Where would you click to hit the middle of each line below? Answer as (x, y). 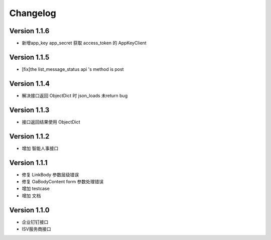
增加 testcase (36, 189)
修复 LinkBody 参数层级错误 (50, 174)
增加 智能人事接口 (40, 148)
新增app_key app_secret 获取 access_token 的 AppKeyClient (84, 43)
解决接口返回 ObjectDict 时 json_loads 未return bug (75, 95)
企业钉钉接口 (35, 222)
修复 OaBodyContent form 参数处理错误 (63, 181)
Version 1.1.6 (29, 31)
